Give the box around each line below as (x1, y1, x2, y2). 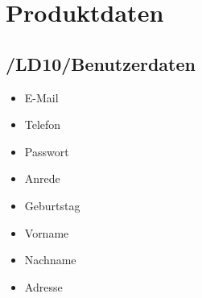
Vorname (24, 224, 69, 241)
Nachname (24, 251, 76, 268)
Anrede (24, 170, 60, 187)
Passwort (24, 143, 69, 159)
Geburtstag (24, 197, 80, 213)
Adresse (24, 278, 63, 295)
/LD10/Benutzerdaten (6, 51, 196, 76)
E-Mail (24, 89, 59, 106)
